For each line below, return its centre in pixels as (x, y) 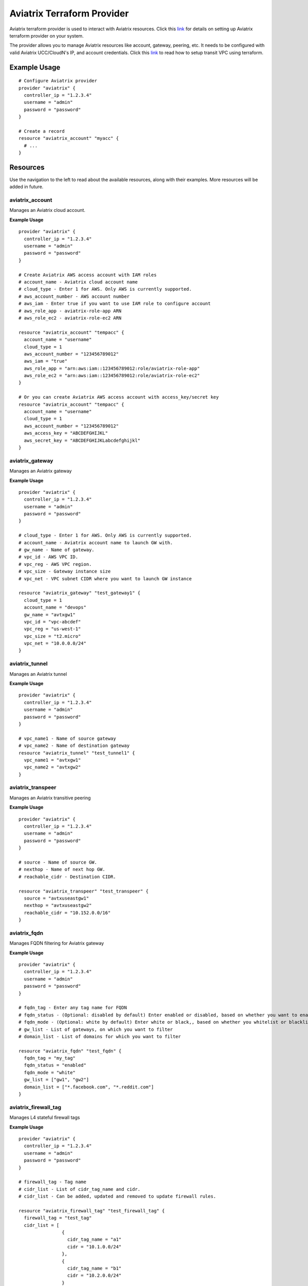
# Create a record (42, 131)
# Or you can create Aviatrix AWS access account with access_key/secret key (119, 397)
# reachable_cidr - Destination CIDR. (68, 877)
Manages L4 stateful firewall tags (45, 1118)
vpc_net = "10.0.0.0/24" (55, 644)
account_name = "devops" (55, 608)
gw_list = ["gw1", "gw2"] (56, 1080)
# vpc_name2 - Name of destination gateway (74, 746)
